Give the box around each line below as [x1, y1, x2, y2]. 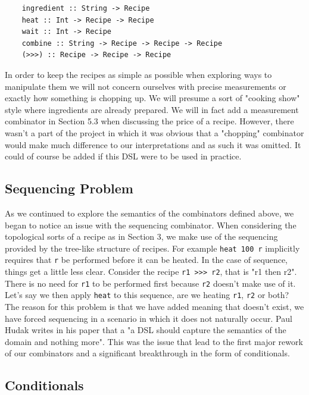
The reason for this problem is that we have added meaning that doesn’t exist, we [5, 300, 304, 312]
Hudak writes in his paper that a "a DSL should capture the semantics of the [5, 324, 286, 336]
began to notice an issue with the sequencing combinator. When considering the [5, 218, 296, 231]
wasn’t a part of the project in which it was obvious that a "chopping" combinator [5, 126, 304, 139]
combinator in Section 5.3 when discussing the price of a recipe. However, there [5, 115, 294, 127]
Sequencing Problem [5, 179, 133, 197]
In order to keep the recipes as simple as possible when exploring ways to [5, 68, 272, 80]
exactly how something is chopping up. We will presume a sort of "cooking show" [5, 92, 300, 104]
